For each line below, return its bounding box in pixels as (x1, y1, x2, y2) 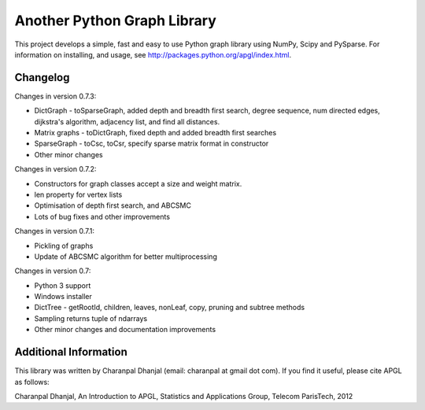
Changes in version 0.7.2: (14, 164, 97, 174)
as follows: (14, 377, 50, 386)
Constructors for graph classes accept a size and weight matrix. (34, 179, 242, 188)
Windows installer (34, 292, 92, 301)
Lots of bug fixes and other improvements (34, 212, 171, 221)
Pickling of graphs (34, 241, 94, 250)
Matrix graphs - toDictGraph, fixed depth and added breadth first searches (34, 128, 277, 138)
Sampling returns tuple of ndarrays (34, 313, 148, 323)
